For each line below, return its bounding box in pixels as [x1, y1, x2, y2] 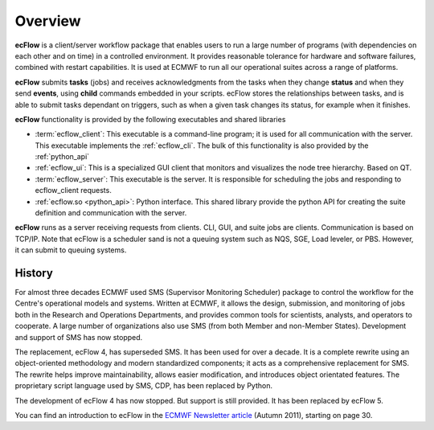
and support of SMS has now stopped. [14, 332, 143, 342]
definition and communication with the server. [35, 208, 187, 218]
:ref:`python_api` [35, 152, 90, 162]
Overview [14, 12, 81, 30]
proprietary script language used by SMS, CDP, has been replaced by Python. [14, 381, 273, 391]
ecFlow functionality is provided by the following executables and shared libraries [14, 114, 286, 124]
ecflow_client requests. [35, 186, 112, 195]
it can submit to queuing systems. [14, 245, 127, 255]
